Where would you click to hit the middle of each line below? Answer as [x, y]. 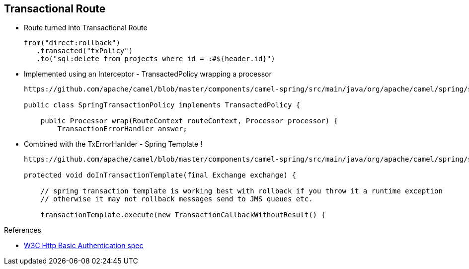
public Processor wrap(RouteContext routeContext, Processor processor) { [189, 121]
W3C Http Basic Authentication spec [84, 246]
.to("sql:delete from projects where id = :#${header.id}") [156, 59]
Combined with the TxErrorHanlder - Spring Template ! [113, 144]
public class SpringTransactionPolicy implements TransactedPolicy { [162, 105]
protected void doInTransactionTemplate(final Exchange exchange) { [160, 175]
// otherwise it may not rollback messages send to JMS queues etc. [177, 199]
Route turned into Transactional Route [86, 28]
